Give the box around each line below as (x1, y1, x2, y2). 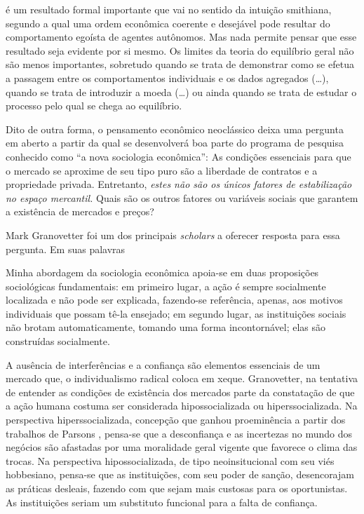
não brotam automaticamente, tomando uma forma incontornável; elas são (6, 320, 326, 334)
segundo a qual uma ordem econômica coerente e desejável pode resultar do (6, 15, 330, 30)
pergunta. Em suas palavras (6, 241, 126, 256)
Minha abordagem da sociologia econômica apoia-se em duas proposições (6, 265, 319, 280)
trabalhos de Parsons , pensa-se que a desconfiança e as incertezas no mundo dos (6, 426, 353, 440)
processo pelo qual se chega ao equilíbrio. (6, 98, 182, 113)
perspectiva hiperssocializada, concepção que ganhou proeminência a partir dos (6, 412, 346, 427)
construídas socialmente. (6, 334, 110, 349)
